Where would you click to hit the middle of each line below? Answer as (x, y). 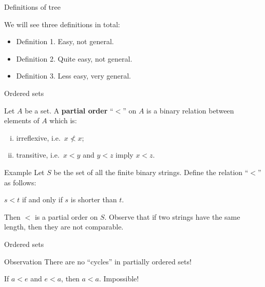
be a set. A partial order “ (69, 110)
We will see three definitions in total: (62, 24)
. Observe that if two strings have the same (172, 216)
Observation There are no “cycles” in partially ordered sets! (98, 261)
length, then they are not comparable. (64, 227)
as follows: (20, 182)
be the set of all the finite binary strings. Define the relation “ (151, 172)
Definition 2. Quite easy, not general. (74, 58)
